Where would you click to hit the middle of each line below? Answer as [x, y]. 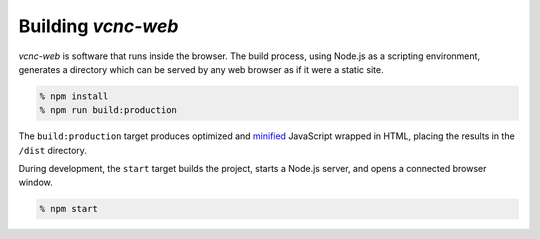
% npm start [69, 209]
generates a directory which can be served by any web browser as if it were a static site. [201, 69]
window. [36, 182]
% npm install [74, 96]
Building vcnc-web [98, 26]
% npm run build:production [108, 110]
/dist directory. [52, 150]
